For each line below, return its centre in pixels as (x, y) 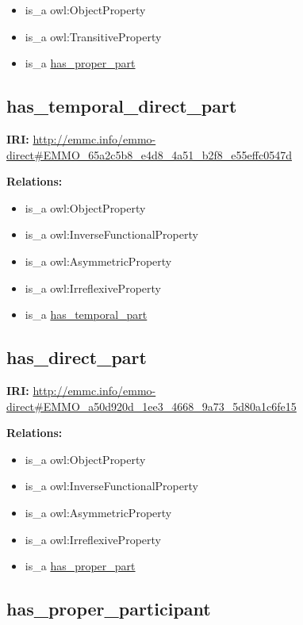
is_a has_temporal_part (86, 314)
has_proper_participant (109, 609)
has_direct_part (77, 357)
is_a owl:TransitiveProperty (93, 36)
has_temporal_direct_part (122, 106)
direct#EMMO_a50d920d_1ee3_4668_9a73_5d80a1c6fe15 (151, 406)
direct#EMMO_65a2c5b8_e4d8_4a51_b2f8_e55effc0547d (149, 154)
